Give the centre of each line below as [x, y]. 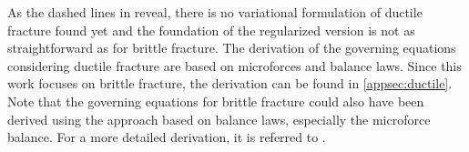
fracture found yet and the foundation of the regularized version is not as [211, 30]
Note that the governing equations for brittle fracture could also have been [216, 101]
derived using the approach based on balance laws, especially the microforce [219, 119]
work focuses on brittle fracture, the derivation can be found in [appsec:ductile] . [230, 83]
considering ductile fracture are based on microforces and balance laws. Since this [234, 65]
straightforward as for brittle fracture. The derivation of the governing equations [232, 48]
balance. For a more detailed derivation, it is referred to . [167, 137]
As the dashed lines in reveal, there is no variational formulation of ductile [215, 12]
